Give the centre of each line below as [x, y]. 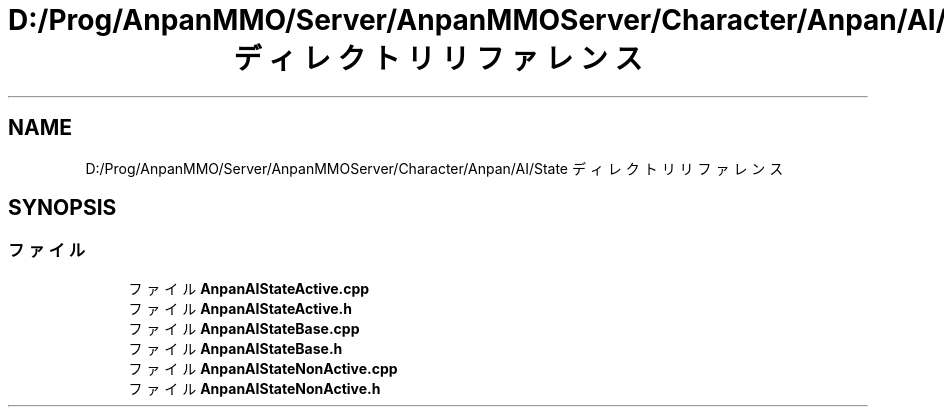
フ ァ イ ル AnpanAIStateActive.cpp [249, 288]
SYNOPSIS [62, 208]
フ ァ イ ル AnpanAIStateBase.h [235, 348]
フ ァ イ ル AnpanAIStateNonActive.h [254, 388]
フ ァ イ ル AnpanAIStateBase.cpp [244, 328]
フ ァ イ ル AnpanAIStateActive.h [240, 308]
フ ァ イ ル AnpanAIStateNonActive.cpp [263, 368]
